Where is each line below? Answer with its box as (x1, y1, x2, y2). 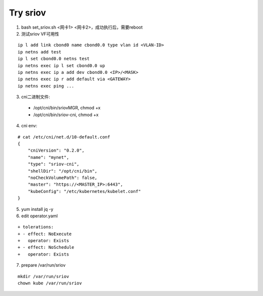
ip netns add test (18, 49, 62, 54)
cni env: (21, 123, 38, 129)
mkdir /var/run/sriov (18, 274, 69, 279)
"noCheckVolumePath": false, (27, 175, 97, 180)
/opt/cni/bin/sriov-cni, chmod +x (33, 112, 99, 118)
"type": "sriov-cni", (27, 161, 80, 167)
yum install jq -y (21, 206, 54, 212)
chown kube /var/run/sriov (18, 280, 82, 286)
